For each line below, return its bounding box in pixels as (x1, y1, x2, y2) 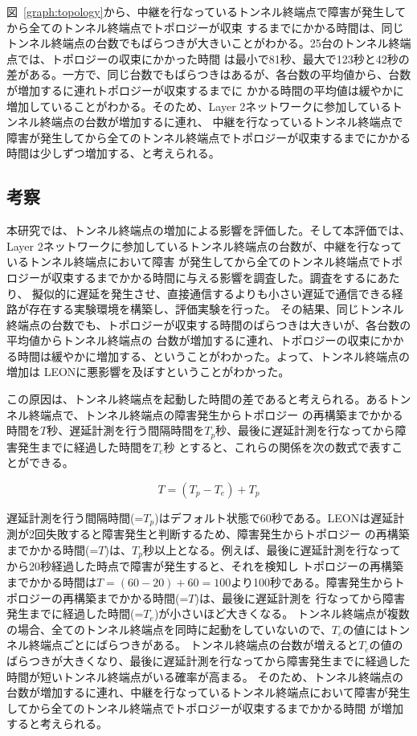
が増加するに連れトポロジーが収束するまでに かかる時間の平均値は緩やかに (6, 81, 404, 98)
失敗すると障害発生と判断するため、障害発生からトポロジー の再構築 (45, 525, 410, 542)
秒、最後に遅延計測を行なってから (215, 422, 395, 439)
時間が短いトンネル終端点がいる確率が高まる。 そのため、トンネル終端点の (6, 668, 404, 685)
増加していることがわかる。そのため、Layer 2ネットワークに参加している (6, 97, 391, 114)
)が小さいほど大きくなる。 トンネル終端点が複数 (153, 605, 410, 622)
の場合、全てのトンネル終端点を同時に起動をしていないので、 (6, 620, 332, 637)
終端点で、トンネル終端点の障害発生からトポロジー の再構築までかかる (28, 406, 403, 423)
